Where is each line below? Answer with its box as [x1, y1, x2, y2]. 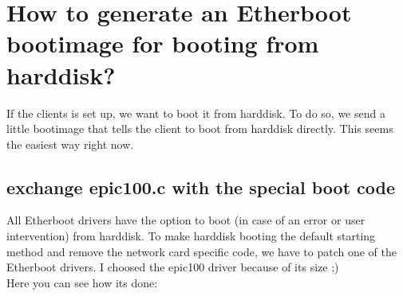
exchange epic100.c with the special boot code [6, 174, 396, 199]
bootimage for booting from [6, 27, 319, 60]
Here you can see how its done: [6, 274, 158, 290]
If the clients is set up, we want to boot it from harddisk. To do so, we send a [6, 104, 385, 121]
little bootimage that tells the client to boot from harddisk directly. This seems [6, 120, 393, 137]
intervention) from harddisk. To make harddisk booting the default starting [6, 228, 376, 244]
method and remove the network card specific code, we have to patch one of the [6, 243, 397, 259]
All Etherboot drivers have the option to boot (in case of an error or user [6, 212, 365, 228]
